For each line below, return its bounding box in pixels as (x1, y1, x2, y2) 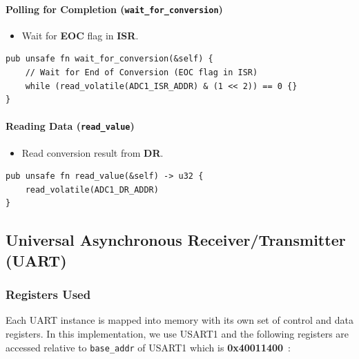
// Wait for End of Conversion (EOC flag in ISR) (25, 68, 258, 78)
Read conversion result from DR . (21, 145, 164, 159)
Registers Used (6, 286, 91, 303)
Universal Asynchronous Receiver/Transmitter (6, 229, 346, 251)
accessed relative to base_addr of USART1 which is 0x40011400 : (6, 340, 291, 354)
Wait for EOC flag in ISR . (21, 28, 139, 42)
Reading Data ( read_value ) (6, 119, 135, 133)
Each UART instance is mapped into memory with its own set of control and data (6, 313, 353, 327)
